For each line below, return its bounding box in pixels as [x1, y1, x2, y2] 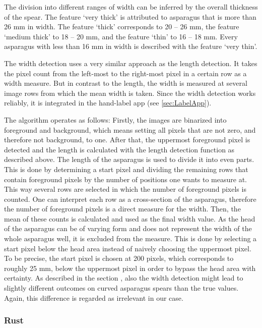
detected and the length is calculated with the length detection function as [4, 144, 235, 154]
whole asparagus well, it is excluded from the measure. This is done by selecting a [4, 233, 257, 244]
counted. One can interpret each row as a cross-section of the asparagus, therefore [4, 193, 256, 204]
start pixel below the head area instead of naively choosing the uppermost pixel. [4, 243, 251, 253]
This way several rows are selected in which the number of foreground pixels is [4, 184, 246, 194]
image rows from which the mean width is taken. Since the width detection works [4, 87, 256, 98]
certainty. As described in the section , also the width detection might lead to [4, 272, 243, 283]
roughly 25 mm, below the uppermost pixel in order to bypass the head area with [4, 262, 256, 273]
